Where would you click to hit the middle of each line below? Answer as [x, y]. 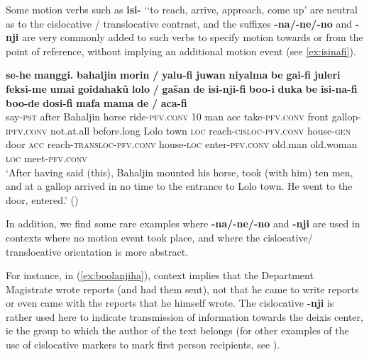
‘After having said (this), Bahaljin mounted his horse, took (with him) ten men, [180, 172]
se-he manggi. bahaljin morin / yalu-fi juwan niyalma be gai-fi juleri [173, 75]
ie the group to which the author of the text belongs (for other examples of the [177, 330]
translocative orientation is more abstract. [97, 251]
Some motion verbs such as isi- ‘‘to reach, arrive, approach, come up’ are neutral [182, 9]
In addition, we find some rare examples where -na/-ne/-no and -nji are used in [183, 223]
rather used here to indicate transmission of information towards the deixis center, [184, 316]
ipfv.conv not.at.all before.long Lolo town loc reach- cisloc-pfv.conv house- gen [178, 130]
